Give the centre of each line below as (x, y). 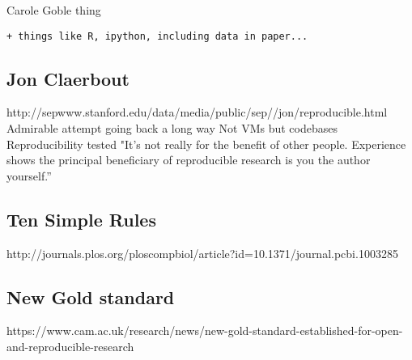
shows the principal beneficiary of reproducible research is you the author (189, 160)
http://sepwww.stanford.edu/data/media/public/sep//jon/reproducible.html (197, 112)
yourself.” (29, 175)
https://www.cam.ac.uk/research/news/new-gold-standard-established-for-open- (205, 330)
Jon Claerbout (68, 78)
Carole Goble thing (54, 10)
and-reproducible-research (70, 347)
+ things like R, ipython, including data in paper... (157, 36)
